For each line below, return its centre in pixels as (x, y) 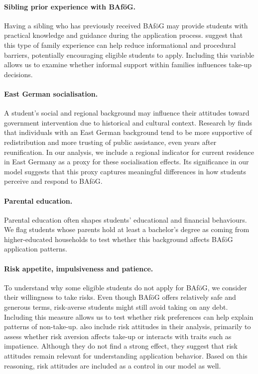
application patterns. (36, 249)
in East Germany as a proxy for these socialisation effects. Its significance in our (127, 162)
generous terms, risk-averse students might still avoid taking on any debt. (116, 307)
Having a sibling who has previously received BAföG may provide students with (126, 25)
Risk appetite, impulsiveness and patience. (79, 268)
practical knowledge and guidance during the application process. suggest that (124, 35)
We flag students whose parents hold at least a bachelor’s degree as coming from (127, 229)
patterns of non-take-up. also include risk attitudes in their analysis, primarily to (128, 326)
